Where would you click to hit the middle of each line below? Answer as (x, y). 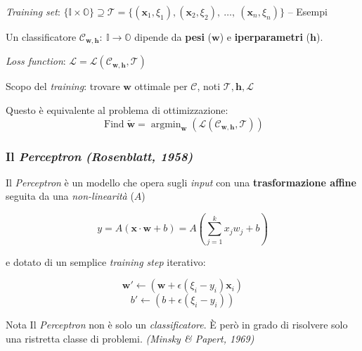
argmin (166, 124)
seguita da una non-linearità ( (70, 196)
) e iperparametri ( (265, 37)
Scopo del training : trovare (63, 86)
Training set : (33, 11)
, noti (209, 86)
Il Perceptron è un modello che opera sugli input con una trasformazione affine (181, 182)
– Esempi (308, 11)
